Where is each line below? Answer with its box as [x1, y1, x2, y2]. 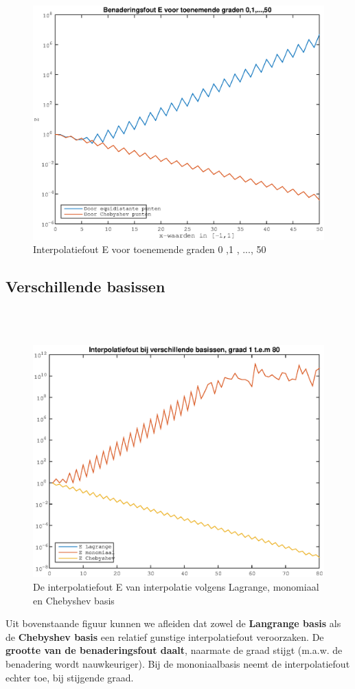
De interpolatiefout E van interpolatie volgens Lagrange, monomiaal [33, 579, 319, 593]
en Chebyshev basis [33, 593, 115, 607]
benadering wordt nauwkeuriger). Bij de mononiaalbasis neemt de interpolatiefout [5, 656, 350, 670]
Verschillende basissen [5, 276, 165, 297]
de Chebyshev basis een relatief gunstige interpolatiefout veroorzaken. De [5, 629, 324, 644]
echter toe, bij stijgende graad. [5, 670, 134, 684]
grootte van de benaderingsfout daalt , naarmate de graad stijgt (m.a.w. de [5, 643, 343, 657]
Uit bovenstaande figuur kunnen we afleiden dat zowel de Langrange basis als [5, 616, 341, 631]
